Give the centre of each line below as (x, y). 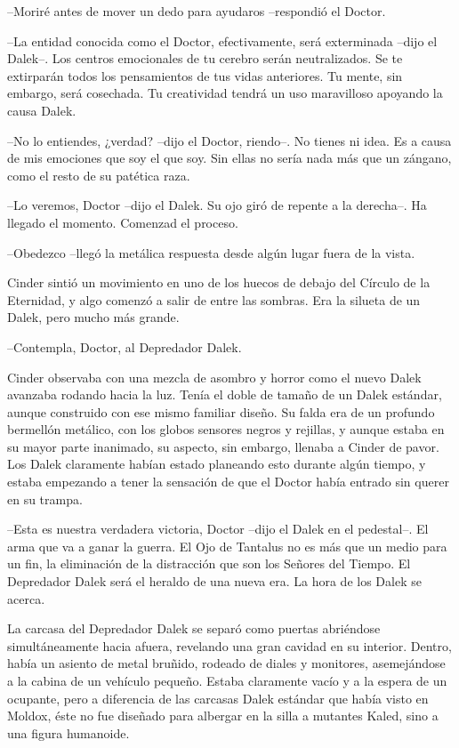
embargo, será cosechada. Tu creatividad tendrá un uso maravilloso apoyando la (225, 93)
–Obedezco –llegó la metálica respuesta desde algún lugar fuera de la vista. (211, 252)
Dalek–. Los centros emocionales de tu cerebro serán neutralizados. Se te (205, 58)
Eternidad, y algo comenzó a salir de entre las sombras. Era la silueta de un (214, 299)
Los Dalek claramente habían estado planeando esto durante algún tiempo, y (217, 464)
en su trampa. (45, 499)
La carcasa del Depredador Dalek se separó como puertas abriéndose (194, 628)
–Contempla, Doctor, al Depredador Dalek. (125, 346)
